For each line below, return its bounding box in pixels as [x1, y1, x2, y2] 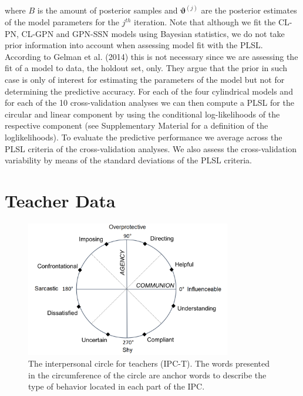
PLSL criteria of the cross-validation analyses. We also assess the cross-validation [5, 142, 297, 155]
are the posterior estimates [201, 4, 297, 16]
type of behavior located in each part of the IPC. [28, 380, 205, 392]
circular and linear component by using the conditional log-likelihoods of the [5, 108, 280, 120]
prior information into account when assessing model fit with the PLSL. [5, 39, 263, 51]
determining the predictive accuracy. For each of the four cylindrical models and [5, 85, 293, 97]
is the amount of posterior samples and [37, 4, 178, 16]
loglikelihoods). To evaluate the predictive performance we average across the [5, 130, 282, 143]
